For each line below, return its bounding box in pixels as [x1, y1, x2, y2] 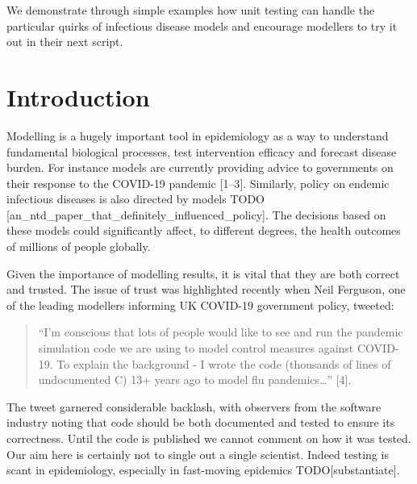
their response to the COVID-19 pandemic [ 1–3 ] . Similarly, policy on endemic [6, 174, 390, 191]
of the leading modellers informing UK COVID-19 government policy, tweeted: [6, 296, 394, 313]
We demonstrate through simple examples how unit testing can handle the [6, 2, 375, 18]
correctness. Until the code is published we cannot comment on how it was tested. [6, 430, 411, 446]
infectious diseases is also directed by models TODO [6, 190, 265, 207]
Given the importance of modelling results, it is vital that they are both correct [6, 265, 400, 282]
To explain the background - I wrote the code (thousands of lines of [56, 355, 391, 372]
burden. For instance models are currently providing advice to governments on [6, 159, 394, 176]
